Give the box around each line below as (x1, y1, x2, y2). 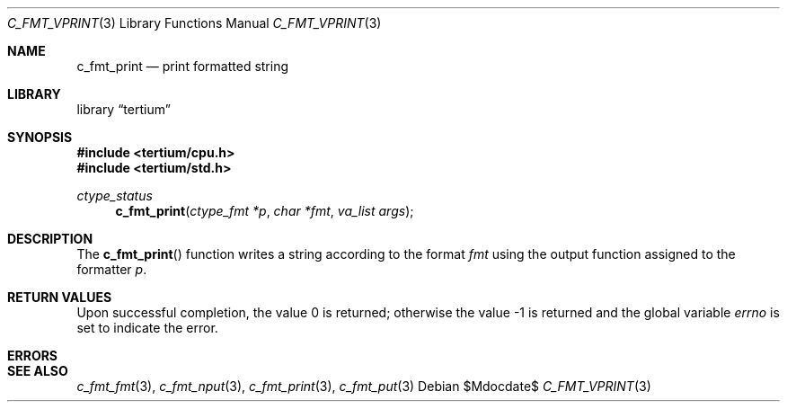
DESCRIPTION (7, 231, 93, 246)
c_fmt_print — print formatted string (76, 58, 289, 74)
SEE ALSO (7, 363, 68, 378)
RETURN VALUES (7, 289, 112, 305)
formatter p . (76, 262, 147, 277)
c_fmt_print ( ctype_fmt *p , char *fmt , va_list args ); (115, 203, 414, 218)
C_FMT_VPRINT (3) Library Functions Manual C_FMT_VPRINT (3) (7, 15, 382, 31)
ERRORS (7, 348, 58, 363)
